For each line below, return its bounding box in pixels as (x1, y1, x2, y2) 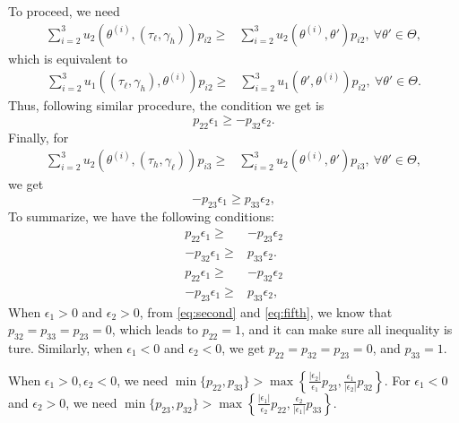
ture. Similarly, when (8, 338, 123, 357)
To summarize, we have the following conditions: (8, 206, 274, 225)
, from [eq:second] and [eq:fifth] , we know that (139, 302, 393, 321)
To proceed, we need (8, 2, 120, 20)
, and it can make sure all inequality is (240, 320, 453, 339)
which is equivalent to (8, 48, 128, 67)
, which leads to (111, 320, 198, 339)
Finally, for (8, 127, 69, 146)
